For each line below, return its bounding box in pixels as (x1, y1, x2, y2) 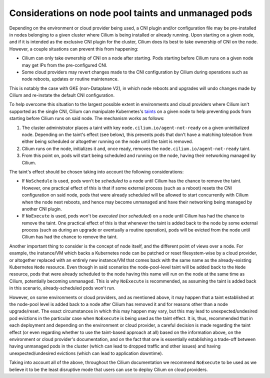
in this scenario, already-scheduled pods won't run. (9, 285, 115, 291)
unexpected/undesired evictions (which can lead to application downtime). (9, 350, 163, 356)
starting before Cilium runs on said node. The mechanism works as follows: (9, 115, 164, 121)
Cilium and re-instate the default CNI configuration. (9, 92, 115, 98)
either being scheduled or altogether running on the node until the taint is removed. (21, 138, 193, 144)
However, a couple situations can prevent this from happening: (9, 45, 138, 52)
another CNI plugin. (21, 205, 62, 212)
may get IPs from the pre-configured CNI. (21, 62, 107, 68)
